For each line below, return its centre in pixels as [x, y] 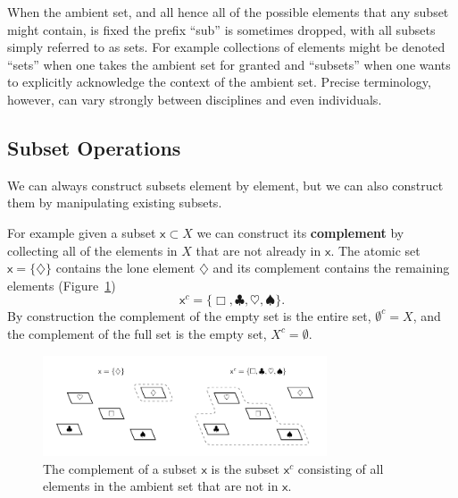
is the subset [246, 468]
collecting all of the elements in [92, 250]
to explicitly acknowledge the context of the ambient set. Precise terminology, [219, 82]
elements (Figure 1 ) [62, 285]
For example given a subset [82, 232]
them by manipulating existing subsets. [115, 203]
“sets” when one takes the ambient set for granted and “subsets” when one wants [229, 64]
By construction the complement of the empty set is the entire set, [189, 316]
